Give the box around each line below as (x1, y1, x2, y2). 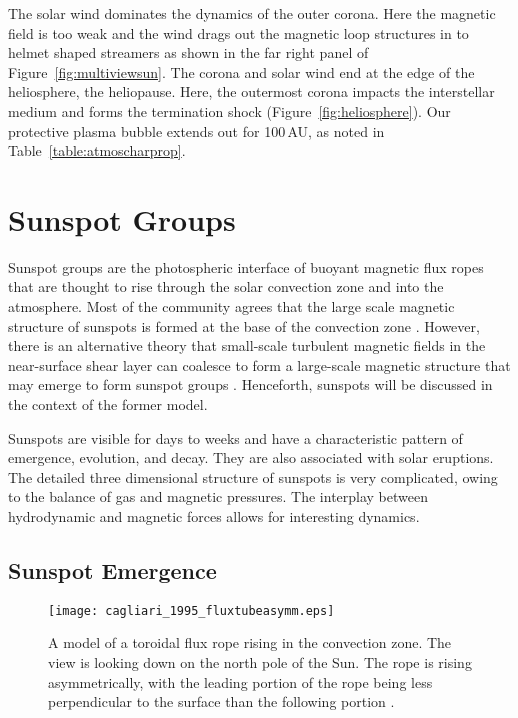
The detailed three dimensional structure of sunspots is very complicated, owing (8, 466, 498, 487)
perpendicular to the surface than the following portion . (48, 691, 395, 712)
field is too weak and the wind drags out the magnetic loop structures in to (8, 22, 469, 43)
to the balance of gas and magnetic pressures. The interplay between (8, 486, 428, 507)
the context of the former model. (8, 394, 208, 415)
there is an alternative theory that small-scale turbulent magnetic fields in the (8, 335, 486, 356)
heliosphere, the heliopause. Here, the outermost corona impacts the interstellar (8, 81, 495, 102)
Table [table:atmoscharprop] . (8, 140, 186, 161)
